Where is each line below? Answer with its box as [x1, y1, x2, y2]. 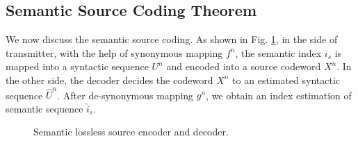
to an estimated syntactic [232, 72, 341, 87]
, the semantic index [235, 45, 322, 60]
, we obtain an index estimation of [206, 88, 352, 102]
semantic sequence [6, 101, 83, 115]
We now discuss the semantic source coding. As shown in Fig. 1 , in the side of [6, 32, 338, 47]
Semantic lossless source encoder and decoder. [33, 124, 229, 139]
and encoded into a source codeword [166, 59, 321, 74]
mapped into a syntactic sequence [6, 59, 149, 74]
